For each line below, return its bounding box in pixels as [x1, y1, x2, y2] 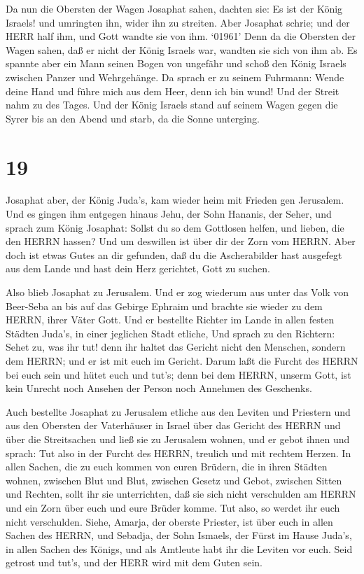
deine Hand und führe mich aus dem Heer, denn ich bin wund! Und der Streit [6, 83, 339, 98]
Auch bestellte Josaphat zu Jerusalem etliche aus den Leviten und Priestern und [6, 404, 351, 419]
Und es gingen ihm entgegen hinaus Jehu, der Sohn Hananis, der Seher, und [6, 206, 332, 221]
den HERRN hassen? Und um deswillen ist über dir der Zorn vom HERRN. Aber [6, 234, 356, 248]
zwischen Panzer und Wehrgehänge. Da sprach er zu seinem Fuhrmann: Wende [6, 69, 344, 84]
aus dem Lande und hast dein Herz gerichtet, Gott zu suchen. [6, 261, 270, 276]
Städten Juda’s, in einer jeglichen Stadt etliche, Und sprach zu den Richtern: [6, 325, 335, 340]
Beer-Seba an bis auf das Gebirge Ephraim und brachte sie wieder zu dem [6, 298, 323, 313]
